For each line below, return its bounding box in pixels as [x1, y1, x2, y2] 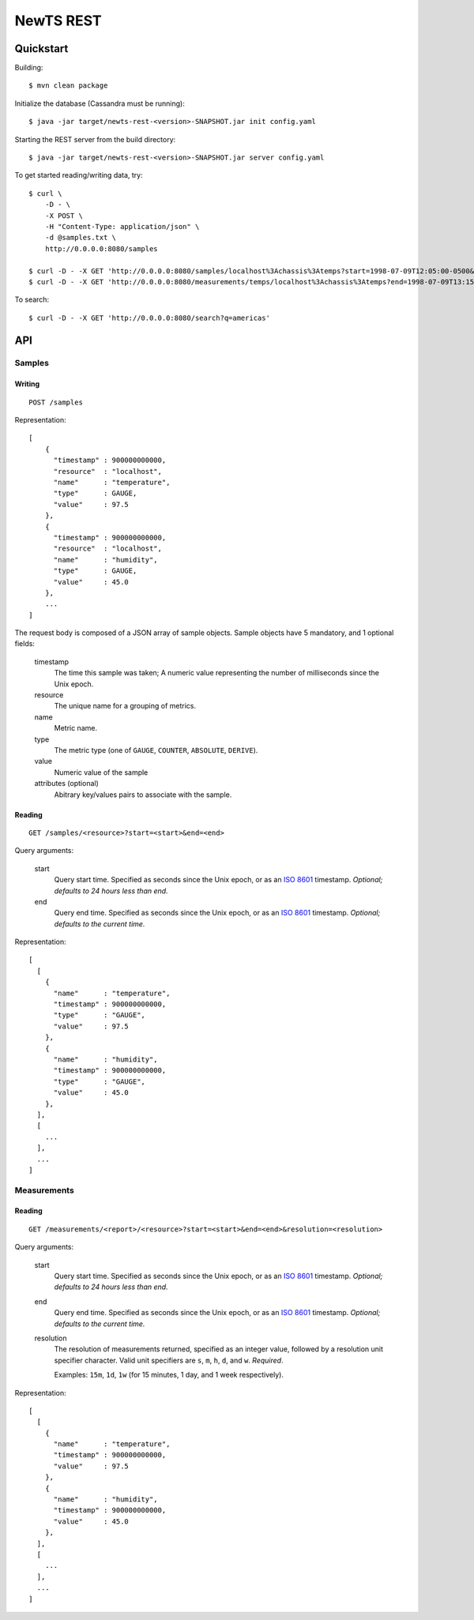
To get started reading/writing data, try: [14, 171, 144, 180]
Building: [14, 63, 43, 73]
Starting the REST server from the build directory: [14, 134, 176, 144]
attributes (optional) [34, 779, 99, 788]
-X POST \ [44, 211, 83, 220]
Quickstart [14, 42, 69, 55]
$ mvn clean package [28, 81, 108, 90]
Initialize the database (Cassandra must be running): [14, 99, 185, 108]
